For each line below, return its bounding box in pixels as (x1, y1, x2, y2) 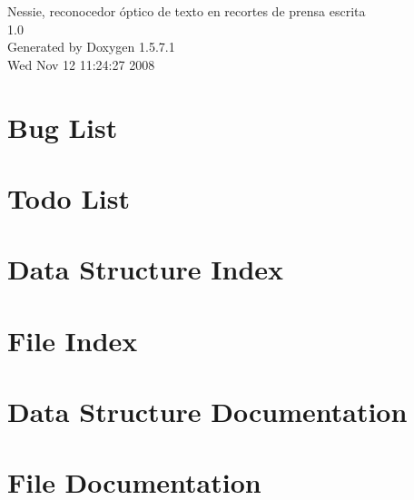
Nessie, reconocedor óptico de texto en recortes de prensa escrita (7, 2, 366, 20)
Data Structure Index (7, 250, 284, 288)
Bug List (7, 108, 118, 145)
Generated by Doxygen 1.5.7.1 (7, 37, 175, 56)
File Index (7, 321, 138, 358)
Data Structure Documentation (7, 393, 408, 430)
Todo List (7, 179, 130, 216)
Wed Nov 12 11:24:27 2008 (7, 54, 155, 74)
